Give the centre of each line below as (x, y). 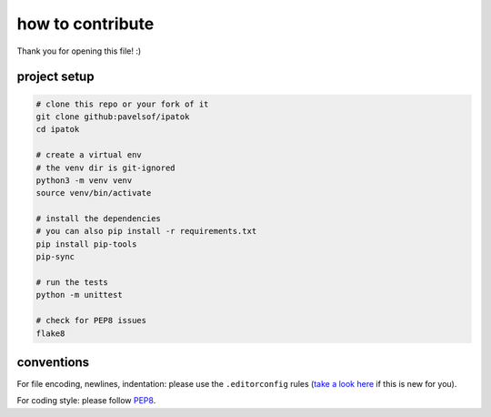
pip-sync (55, 257)
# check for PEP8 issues (91, 320)
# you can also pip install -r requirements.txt (146, 231)
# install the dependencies (98, 219)
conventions (53, 362)
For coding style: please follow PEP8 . (86, 401)
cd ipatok (58, 129)
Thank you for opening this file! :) (79, 51)
